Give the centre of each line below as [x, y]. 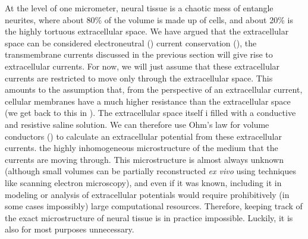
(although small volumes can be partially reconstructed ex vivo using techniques [151, 171]
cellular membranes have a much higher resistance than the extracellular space [148, 101]
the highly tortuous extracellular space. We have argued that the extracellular [147, 31]
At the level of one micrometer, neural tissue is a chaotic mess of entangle [139, 8]
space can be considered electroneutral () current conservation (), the [131, 43]
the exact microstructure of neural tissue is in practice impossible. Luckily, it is [149, 217]
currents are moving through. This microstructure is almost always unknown [144, 159]
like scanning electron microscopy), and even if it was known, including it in [143, 182]
